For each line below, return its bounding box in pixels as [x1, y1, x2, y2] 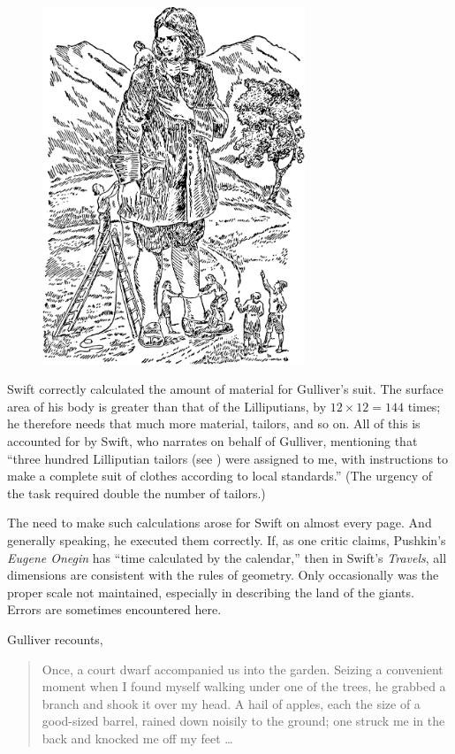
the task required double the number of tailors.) [7, 483, 266, 502]
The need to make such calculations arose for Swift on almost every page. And [7, 513, 432, 532]
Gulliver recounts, [7, 629, 103, 648]
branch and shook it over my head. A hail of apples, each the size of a [42, 694, 421, 712]
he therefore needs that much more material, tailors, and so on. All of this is [7, 414, 421, 433]
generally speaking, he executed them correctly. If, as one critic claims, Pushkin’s [7, 530, 446, 549]
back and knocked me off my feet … [42, 728, 233, 747]
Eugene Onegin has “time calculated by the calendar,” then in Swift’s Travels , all [7, 548, 447, 566]
